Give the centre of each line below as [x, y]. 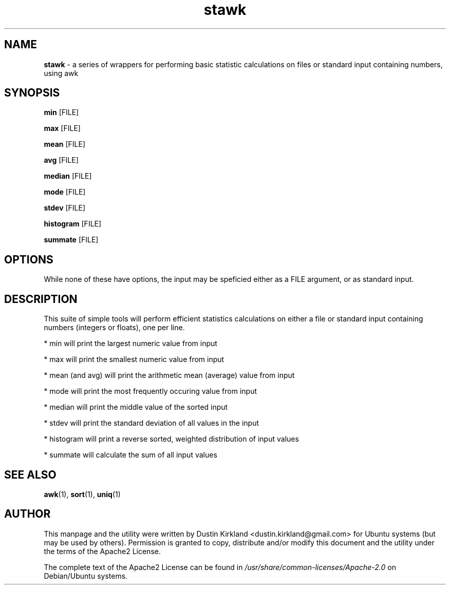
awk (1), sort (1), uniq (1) [82, 494]
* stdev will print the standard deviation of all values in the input [151, 423]
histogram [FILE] [73, 224]
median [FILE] [68, 176]
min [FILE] [61, 112]
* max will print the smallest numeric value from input [134, 359]
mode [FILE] [65, 192]
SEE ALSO [30, 474]
